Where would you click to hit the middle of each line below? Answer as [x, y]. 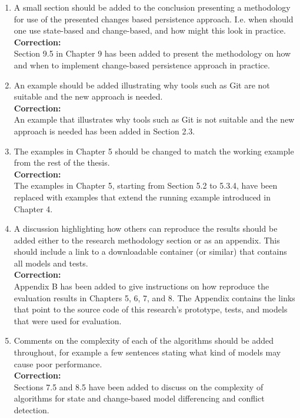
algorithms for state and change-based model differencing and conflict [139, 398]
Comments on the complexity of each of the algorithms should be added [144, 340]
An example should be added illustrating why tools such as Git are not [142, 85]
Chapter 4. [33, 208]
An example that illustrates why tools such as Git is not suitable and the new [154, 119]
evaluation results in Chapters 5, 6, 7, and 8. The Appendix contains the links [154, 297]
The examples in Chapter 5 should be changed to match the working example [154, 151]
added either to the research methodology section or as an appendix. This [147, 240]
